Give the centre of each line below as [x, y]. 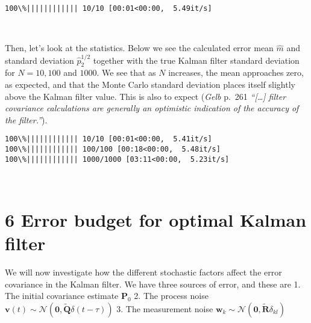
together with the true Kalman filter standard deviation [196, 60]
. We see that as [126, 72]
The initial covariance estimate [62, 296]
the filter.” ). [26, 119]
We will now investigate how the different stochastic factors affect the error [143, 272]
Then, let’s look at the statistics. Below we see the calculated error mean [139, 48]
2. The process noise [171, 296]
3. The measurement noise [165, 308]
